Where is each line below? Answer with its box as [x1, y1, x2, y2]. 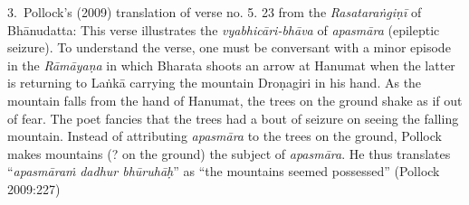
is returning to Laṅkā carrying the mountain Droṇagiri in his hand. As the [7, 73, 422, 92]
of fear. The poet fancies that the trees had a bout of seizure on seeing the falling [7, 108, 459, 127]
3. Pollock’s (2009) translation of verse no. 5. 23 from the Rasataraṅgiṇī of [7, 3, 422, 21]
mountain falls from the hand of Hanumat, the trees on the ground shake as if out [7, 90, 463, 109]
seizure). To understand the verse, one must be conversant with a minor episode [7, 38, 451, 57]
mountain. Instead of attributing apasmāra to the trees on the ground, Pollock [7, 126, 442, 145]
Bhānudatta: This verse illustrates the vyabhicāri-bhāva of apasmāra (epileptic [7, 20, 440, 39]
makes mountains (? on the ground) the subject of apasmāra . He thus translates [7, 144, 451, 163]
